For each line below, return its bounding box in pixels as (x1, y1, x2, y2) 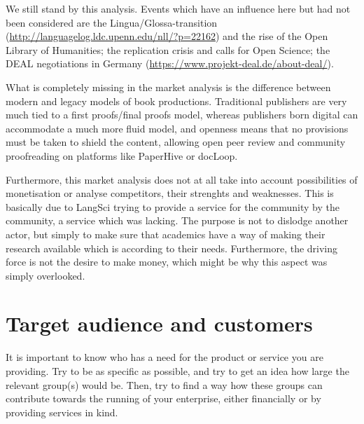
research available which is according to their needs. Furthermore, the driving (6, 240, 338, 255)
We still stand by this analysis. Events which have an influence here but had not (6, 1, 351, 15)
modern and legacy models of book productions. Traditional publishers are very (6, 93, 347, 108)
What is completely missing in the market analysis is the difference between (6, 79, 331, 94)
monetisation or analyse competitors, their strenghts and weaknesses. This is (6, 186, 334, 200)
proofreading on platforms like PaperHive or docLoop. (6, 148, 238, 163)
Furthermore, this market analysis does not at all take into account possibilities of (6, 172, 358, 186)
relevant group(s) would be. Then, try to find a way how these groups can (6, 377, 323, 392)
